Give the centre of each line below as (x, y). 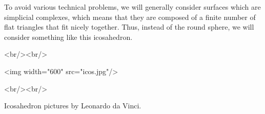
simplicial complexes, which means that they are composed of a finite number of (130, 17)
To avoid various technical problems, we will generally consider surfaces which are (132, 7)
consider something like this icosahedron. (68, 37)
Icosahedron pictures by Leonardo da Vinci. (73, 106)
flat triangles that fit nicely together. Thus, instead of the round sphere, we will (129, 27)
